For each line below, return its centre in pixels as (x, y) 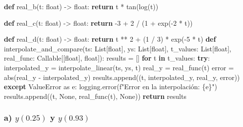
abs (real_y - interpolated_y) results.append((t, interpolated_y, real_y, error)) (122, 77)
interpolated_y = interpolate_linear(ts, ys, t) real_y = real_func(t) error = (119, 67)
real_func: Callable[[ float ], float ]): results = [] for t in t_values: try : (107, 58)
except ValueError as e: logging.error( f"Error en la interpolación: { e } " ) (111, 87)
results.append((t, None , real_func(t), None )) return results (95, 96)
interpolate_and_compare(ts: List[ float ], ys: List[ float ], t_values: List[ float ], (118, 48)
